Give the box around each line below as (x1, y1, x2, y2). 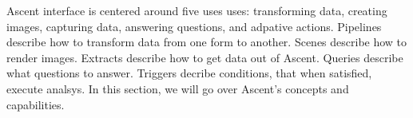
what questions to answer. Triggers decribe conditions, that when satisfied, (6, 65, 372, 81)
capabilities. (6, 96, 65, 112)
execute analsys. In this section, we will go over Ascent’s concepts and (6, 80, 349, 96)
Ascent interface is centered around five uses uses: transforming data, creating (6, 2, 387, 18)
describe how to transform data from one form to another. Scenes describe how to (6, 33, 407, 50)
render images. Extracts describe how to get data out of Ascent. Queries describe (6, 49, 403, 65)
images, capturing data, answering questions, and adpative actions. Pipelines (6, 18, 382, 34)
